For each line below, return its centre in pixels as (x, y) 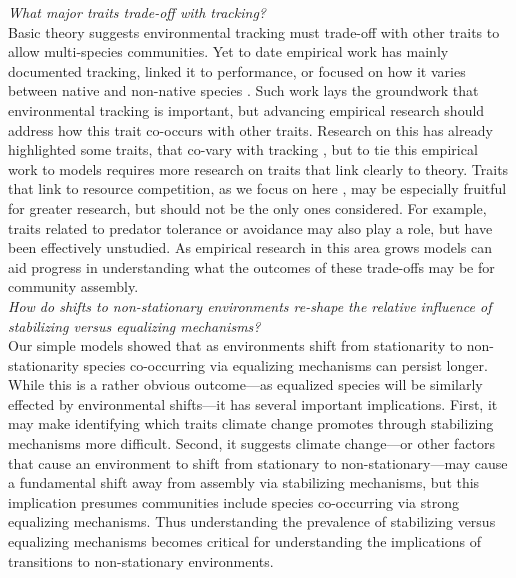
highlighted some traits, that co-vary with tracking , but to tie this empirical (243, 149)
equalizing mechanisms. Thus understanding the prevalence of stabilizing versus (252, 521)
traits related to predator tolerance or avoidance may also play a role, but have (250, 227)
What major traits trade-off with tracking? (137, 12)
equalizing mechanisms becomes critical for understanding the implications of (245, 541)
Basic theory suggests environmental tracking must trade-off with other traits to (254, 31)
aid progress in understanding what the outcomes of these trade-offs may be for (251, 266)
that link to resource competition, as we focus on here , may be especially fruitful (257, 188)
